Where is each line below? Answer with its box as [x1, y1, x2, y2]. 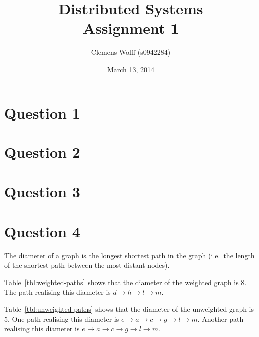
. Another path [197, 313, 244, 324]
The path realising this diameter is [4, 287, 111, 297]
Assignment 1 [82, 18, 179, 38]
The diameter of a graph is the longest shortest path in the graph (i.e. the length [4, 250, 255, 260]
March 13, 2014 [107, 64, 155, 74]
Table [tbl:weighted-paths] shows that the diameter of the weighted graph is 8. [4, 276, 247, 287]
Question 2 [4, 141, 80, 162]
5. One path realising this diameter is [4, 313, 119, 324]
